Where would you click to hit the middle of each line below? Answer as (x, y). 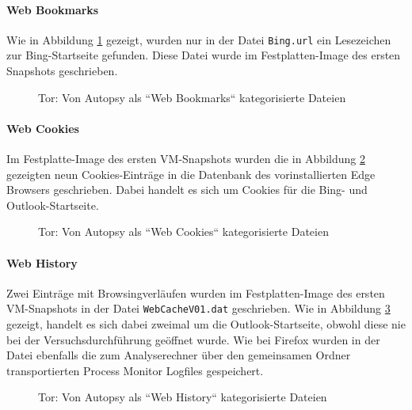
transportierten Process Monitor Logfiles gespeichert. (135, 370)
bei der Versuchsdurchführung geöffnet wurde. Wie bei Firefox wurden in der (193, 339)
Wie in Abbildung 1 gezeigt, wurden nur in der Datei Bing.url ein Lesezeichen (199, 39)
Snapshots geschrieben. (62, 71)
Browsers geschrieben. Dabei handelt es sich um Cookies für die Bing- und (187, 190)
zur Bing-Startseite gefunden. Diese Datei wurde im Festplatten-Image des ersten (204, 55)
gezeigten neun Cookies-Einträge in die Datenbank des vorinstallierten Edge (191, 174)
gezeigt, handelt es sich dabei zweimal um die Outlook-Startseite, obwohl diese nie (206, 324)
